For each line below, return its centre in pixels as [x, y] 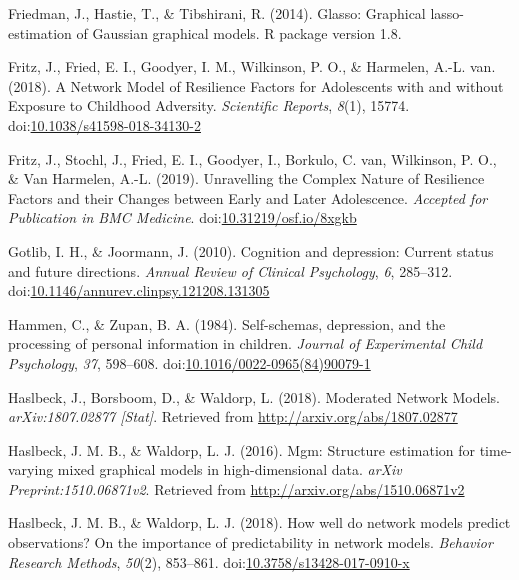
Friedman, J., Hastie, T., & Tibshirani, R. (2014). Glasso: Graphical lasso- [236, 13]
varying [31, 469]
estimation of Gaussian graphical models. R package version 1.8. [205, 32]
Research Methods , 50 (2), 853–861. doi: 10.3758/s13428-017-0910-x [209, 561]
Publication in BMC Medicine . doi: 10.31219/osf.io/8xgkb [182, 217]
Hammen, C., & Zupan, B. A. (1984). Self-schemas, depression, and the [227, 323]
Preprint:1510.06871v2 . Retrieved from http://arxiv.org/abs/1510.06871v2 [236, 488]
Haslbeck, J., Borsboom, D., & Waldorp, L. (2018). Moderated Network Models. [254, 396]
